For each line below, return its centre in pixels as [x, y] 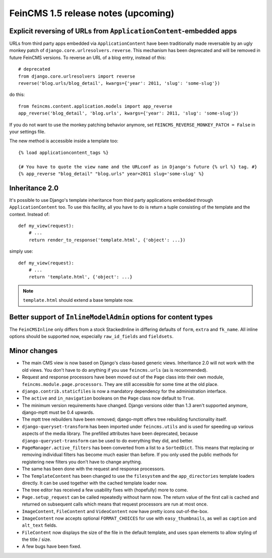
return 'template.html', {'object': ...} [81, 277]
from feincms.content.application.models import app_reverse [95, 106]
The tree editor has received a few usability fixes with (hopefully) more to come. [105, 490]
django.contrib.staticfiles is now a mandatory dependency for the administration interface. [124, 391]
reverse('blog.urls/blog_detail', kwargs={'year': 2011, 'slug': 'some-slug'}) [119, 83]
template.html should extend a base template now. [78, 300]
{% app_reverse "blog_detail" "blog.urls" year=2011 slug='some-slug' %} [111, 174]
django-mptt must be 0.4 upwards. [58, 412]
